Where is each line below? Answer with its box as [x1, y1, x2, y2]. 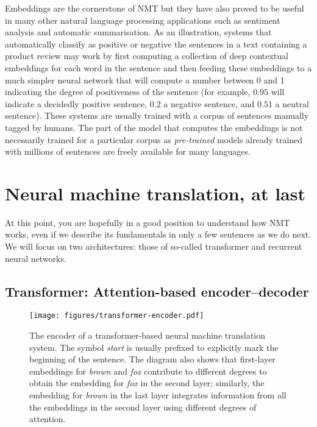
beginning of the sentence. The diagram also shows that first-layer [29, 353, 276, 365]
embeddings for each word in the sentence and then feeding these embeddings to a [5, 61, 312, 74]
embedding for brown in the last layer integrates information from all [29, 389, 287, 401]
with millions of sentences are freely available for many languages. [5, 145, 251, 158]
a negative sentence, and [163, 97, 255, 110]
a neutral [275, 97, 309, 110]
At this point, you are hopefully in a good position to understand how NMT [5, 216, 290, 228]
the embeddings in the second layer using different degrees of [29, 400, 257, 413]
